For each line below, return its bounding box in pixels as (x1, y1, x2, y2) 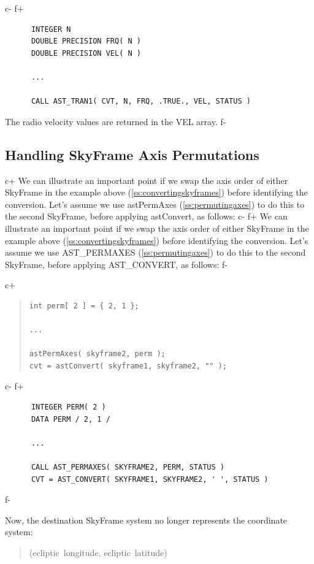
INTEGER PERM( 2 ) (31, 403, 106, 412)
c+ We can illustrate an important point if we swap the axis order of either (5, 173, 288, 186)
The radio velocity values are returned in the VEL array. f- (5, 115, 226, 128)
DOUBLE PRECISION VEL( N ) (31, 48, 141, 58)
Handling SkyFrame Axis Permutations (5, 145, 259, 164)
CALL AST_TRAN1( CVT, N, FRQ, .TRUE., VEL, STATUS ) (31, 97, 251, 106)
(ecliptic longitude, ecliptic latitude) (29, 546, 167, 558)
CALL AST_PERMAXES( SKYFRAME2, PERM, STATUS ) (31, 463, 224, 472)
